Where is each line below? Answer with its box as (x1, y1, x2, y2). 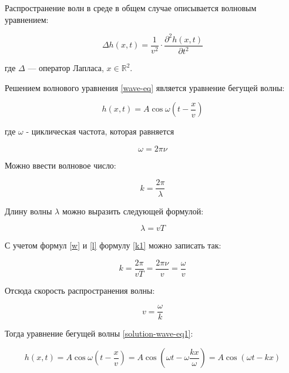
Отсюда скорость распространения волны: (5, 284, 155, 296)
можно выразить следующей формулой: (62, 204, 204, 217)
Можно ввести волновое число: (5, 159, 116, 171)
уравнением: (5, 13, 49, 25)
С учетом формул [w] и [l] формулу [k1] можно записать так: (5, 239, 221, 251)
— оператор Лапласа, (28, 62, 104, 74)
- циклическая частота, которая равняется (26, 125, 174, 137)
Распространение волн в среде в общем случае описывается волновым (5, 2, 257, 14)
